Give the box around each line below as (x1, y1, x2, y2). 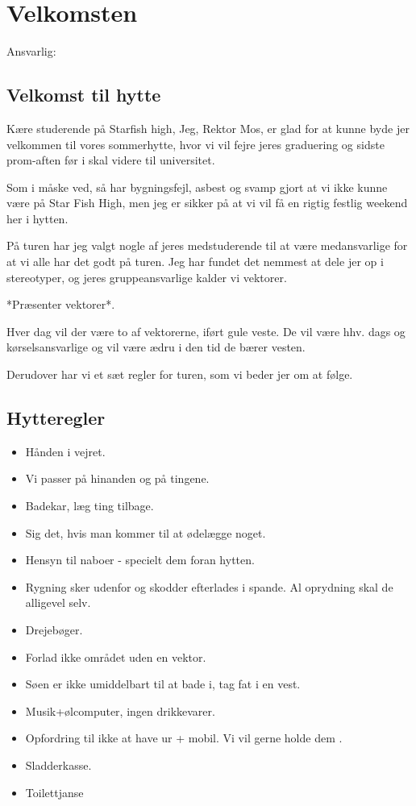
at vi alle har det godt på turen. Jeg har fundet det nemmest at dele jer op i (6, 253, 384, 270)
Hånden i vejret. (25, 442, 106, 459)
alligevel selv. (25, 594, 91, 611)
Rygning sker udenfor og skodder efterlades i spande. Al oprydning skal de (25, 578, 393, 595)
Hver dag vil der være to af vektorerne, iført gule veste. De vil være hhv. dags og (6, 322, 406, 339)
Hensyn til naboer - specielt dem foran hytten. (25, 551, 255, 568)
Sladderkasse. (25, 756, 92, 773)
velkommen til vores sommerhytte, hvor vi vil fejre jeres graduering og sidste (6, 135, 385, 152)
